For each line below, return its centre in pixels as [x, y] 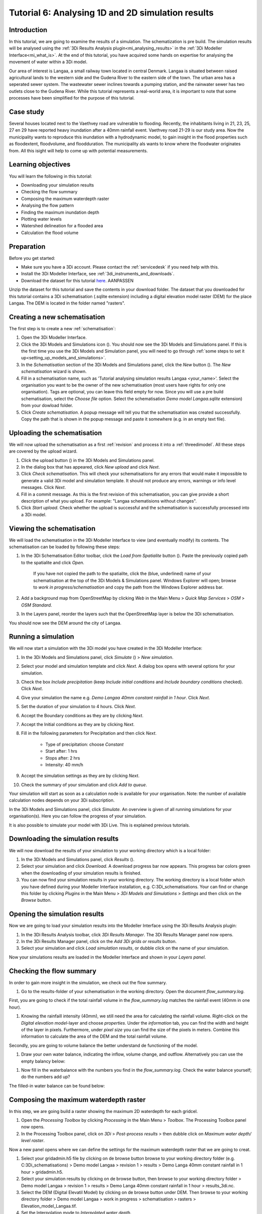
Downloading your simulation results [57, 185]
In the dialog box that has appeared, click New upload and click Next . [90, 467]
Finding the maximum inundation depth [60, 212]
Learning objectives [40, 164]
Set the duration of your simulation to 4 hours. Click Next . [79, 707]
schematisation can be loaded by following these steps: [65, 547]
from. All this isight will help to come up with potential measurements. [78, 151]
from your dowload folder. [47, 405]
